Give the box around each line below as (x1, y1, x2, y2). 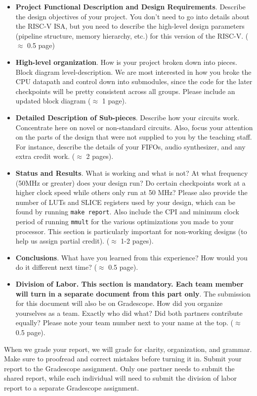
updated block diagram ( (15, 96, 91, 106)
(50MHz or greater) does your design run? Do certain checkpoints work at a (15, 177, 246, 188)
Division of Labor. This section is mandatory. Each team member (15, 278, 244, 289)
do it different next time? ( (15, 262, 97, 272)
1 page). (102, 96, 127, 106)
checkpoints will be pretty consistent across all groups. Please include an (15, 86, 235, 96)
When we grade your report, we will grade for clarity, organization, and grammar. (4, 344, 252, 354)
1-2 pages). (121, 236, 154, 246)
